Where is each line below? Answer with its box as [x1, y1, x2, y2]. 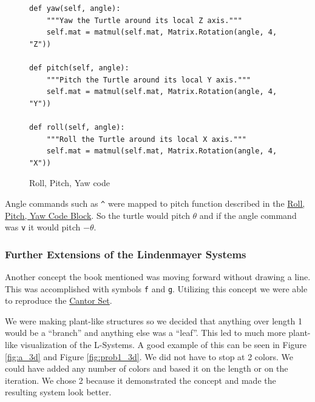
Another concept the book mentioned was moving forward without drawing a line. [5, 270, 311, 283]
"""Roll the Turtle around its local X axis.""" [46, 135, 246, 144]
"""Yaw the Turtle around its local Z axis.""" [46, 16, 242, 25]
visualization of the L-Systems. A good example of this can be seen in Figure [20, 338, 307, 351]
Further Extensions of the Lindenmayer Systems [5, 246, 246, 261]
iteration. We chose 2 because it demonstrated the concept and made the [5, 374, 276, 386]
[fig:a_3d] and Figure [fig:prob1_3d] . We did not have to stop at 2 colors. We [5, 350, 293, 363]
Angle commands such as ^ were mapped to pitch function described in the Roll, [5, 196, 305, 209]
